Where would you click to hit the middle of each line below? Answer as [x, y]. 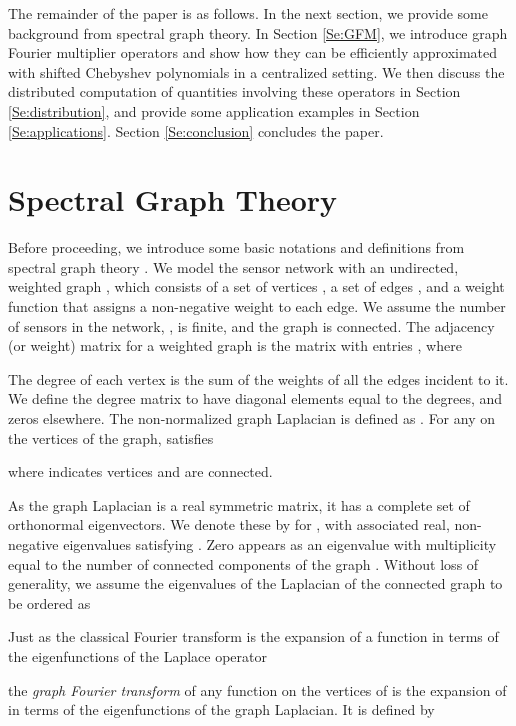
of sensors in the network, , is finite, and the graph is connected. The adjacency [251, 325]
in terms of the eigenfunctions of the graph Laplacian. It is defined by [221, 709]
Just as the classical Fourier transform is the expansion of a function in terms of [253, 636]
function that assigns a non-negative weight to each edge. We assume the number [257, 306]
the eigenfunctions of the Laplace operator [137, 655]
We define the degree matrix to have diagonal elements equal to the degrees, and [255, 398]
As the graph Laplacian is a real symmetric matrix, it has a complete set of [239, 504]
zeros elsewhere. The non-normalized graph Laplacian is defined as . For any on [251, 418]
